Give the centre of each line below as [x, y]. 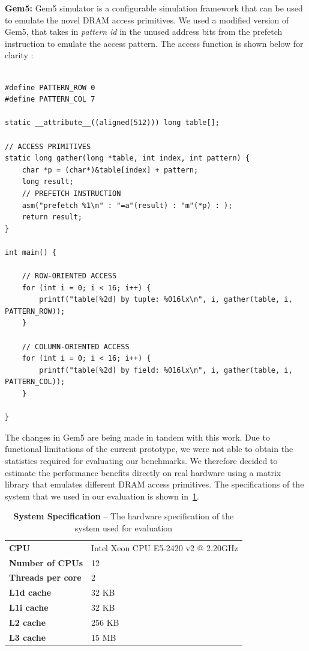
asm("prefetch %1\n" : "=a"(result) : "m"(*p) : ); [127, 205]
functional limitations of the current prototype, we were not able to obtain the [149, 449]
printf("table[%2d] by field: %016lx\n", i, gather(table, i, [166, 370]
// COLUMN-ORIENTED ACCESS [76, 347]
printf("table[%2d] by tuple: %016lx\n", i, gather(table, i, [166, 300]
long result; [48, 182]
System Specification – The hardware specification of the [124, 516]
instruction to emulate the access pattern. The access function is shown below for [154, 43]
